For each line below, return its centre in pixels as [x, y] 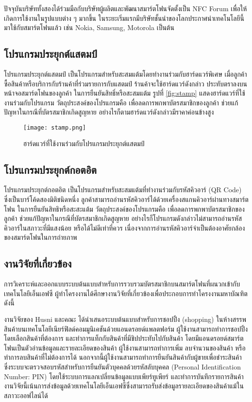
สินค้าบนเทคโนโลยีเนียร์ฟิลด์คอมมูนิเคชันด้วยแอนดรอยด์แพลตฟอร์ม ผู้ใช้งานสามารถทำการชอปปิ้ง [126, 328]
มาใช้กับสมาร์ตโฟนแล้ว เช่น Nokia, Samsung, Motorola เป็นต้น [89, 27]
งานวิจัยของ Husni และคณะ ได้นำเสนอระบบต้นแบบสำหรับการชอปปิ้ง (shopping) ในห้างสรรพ [125, 319]
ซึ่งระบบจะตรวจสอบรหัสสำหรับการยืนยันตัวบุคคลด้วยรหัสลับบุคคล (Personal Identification [122, 366]
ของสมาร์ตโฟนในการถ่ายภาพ [41, 237]
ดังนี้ [9, 303]
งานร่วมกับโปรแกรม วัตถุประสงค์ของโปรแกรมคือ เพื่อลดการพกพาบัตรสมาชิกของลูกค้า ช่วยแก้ [121, 102]
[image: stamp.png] [55, 127]
